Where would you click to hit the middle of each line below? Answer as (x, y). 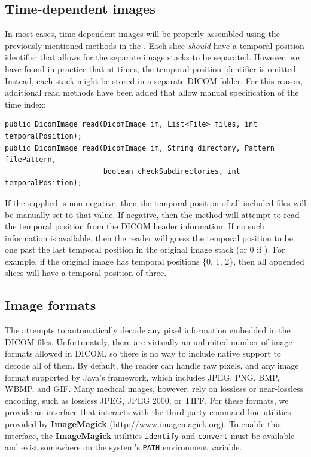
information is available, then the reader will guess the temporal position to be (149, 237)
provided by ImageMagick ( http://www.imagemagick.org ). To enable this (143, 424)
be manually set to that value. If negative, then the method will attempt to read (152, 214)
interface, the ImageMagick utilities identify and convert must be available (150, 435)
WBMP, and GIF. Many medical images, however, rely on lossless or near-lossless (154, 389)
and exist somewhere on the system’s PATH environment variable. (124, 447)
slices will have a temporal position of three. (86, 273)
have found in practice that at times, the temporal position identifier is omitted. (152, 68)
